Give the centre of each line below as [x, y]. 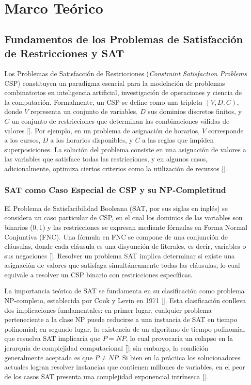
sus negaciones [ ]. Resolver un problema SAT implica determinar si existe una [120, 255]
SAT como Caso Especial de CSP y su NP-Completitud [115, 190]
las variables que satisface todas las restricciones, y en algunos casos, [106, 159]
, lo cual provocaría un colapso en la [179, 338]
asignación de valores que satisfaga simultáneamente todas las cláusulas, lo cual [122, 265]
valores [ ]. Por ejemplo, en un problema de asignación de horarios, [102, 130]
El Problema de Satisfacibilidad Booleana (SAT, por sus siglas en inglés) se [116, 208]
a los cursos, [23, 140]
